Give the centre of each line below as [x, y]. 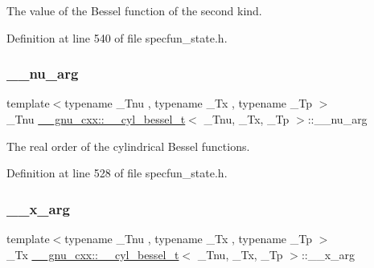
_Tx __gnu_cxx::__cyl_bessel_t [93, 254]
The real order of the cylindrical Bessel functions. [128, 146]
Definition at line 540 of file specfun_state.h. [117, 37]
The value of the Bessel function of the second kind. [134, 10]
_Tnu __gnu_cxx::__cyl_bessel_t [96, 119]
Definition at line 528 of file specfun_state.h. [117, 173]
